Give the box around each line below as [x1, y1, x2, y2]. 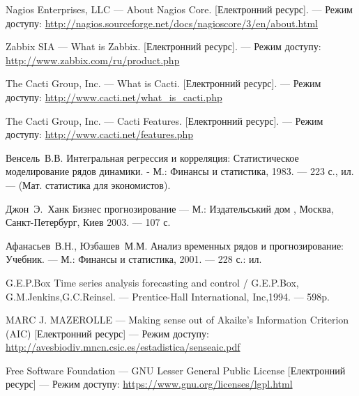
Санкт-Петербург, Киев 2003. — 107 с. [6, 215, 171, 229]
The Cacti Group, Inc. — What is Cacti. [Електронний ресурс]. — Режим [6, 76, 321, 91]
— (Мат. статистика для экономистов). [6, 177, 171, 192]
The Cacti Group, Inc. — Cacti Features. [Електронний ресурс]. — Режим [6, 113, 323, 128]
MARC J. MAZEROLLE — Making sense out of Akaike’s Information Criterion [6, 312, 349, 327]
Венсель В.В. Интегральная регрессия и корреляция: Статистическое [6, 150, 299, 165]
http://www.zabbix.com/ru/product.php [6, 52, 180, 67]
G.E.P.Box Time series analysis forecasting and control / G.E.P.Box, [6, 275, 299, 289]
